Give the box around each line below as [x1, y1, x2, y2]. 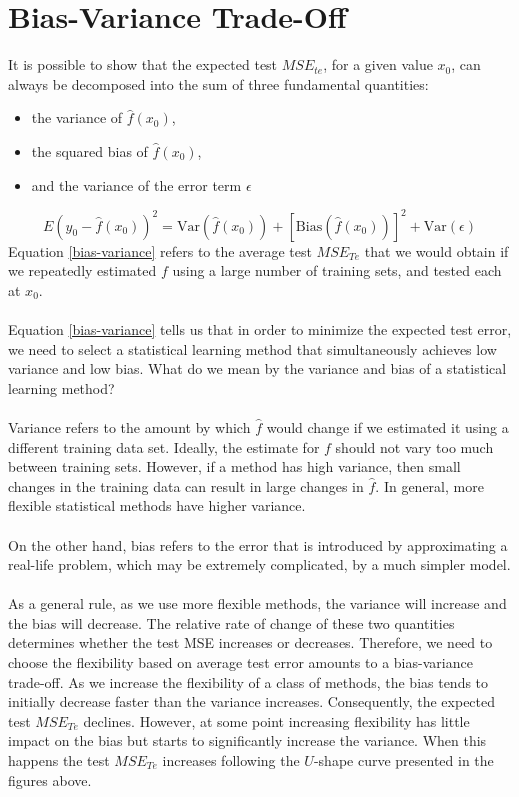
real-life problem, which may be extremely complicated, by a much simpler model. [8, 554, 511, 575]
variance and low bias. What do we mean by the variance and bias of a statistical [8, 358, 507, 379]
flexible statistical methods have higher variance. [8, 495, 306, 516]
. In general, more [375, 475, 484, 496]
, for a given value [323, 54, 433, 75]
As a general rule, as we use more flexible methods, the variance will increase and [8, 593, 507, 614]
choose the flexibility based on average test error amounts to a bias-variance [8, 652, 473, 673]
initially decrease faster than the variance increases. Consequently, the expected [8, 691, 496, 712]
